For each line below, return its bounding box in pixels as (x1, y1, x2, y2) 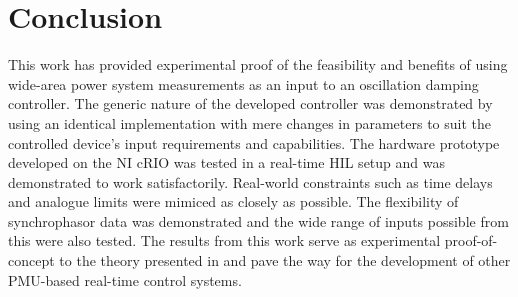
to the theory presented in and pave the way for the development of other (59, 250, 511, 271)
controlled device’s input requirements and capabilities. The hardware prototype (8, 132, 500, 153)
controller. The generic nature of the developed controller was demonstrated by (8, 93, 493, 114)
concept (8, 250, 55, 271)
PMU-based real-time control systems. (8, 269, 242, 290)
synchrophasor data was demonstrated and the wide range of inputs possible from (8, 210, 509, 231)
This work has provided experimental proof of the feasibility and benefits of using (8, 54, 508, 75)
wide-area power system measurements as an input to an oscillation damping (8, 73, 479, 94)
